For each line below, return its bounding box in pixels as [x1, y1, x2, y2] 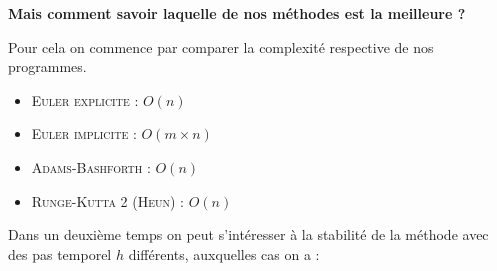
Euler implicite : [31, 123, 137, 144]
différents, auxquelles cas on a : [128, 243, 320, 264]
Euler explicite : [31, 89, 139, 110]
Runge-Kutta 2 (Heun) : [31, 190, 185, 211]
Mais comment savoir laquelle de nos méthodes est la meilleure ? [8, 3, 466, 23]
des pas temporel [8, 243, 112, 264]
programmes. [8, 56, 87, 77]
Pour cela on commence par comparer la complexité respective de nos [8, 36, 434, 57]
